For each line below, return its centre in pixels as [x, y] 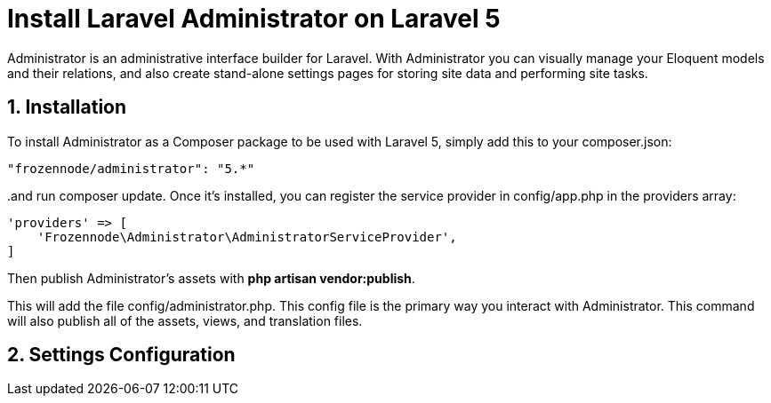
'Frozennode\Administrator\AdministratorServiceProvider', [247, 237]
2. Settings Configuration [121, 355]
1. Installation [67, 107]
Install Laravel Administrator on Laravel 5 [254, 19]
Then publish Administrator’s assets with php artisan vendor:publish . [211, 278]
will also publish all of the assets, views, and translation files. [185, 320]
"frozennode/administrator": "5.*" [131, 168]
